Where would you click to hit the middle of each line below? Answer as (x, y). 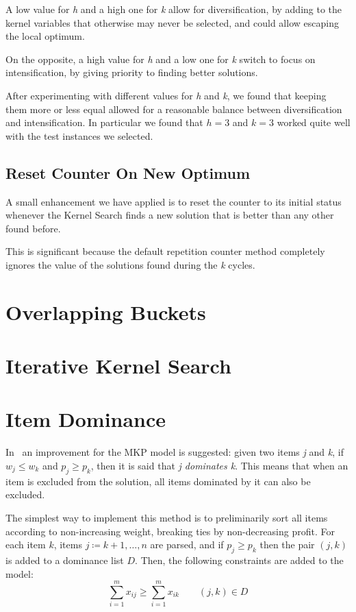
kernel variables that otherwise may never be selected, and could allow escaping (172, 22)
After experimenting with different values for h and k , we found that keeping (166, 95)
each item (26, 544)
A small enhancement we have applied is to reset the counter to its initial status (174, 201)
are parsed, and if (187, 544)
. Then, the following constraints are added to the (239, 560)
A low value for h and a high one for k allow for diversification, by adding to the (174, 9)
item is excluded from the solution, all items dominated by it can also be (158, 481)
